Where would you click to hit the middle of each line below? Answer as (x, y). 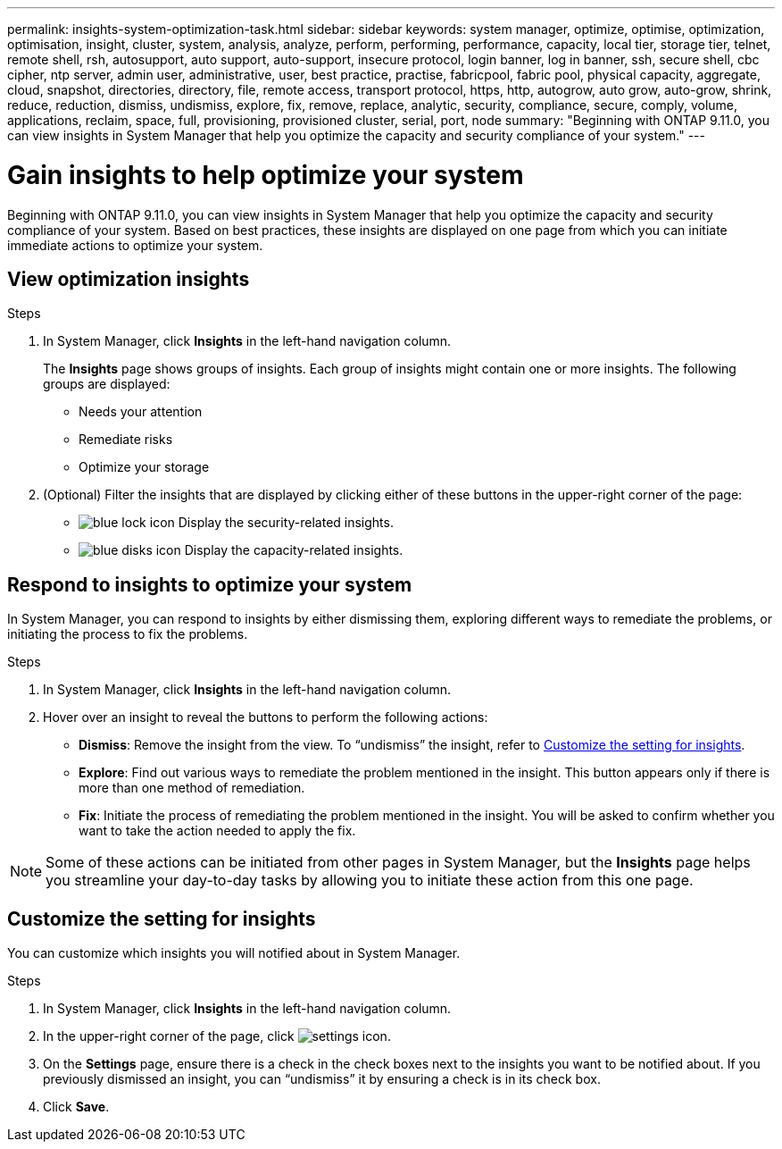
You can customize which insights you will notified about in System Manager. (234, 953)
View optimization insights (129, 279)
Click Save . (76, 1107)
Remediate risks (126, 440)
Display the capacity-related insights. (294, 550)
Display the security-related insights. (286, 523)
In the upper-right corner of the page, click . (217, 1036)
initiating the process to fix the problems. (128, 634)
